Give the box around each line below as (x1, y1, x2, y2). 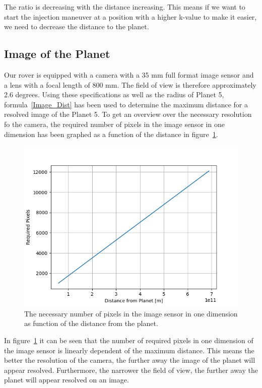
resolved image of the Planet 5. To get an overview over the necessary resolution (4, 109, 252, 119)
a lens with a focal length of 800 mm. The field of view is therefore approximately (4, 79, 256, 90)
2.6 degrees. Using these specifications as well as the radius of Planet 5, (4, 89, 224, 100)
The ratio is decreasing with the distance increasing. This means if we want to (4, 2, 245, 12)
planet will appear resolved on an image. (4, 374, 129, 385)
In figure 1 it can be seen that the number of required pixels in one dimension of (4, 335, 253, 345)
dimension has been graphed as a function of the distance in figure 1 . (4, 128, 218, 139)
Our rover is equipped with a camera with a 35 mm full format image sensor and (4, 69, 254, 80)
